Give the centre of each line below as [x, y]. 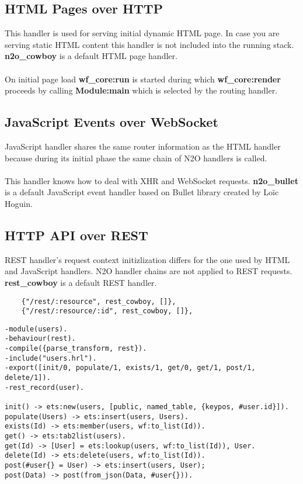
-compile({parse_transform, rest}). [76, 349]
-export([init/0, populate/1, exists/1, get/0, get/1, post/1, [130, 368]
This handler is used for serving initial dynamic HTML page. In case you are [142, 33]
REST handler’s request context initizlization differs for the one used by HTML [147, 259]
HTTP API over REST [76, 235]
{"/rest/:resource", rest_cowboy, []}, [99, 301]
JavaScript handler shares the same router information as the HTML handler [143, 146]
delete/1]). [28, 378]
